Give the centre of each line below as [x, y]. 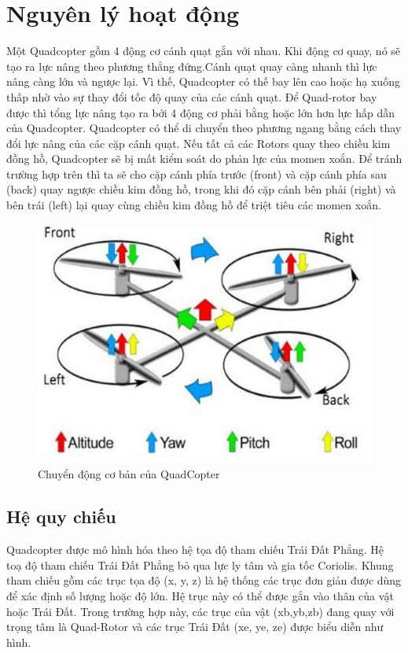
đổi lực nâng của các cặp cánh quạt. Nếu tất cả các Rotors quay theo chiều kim [198, 143]
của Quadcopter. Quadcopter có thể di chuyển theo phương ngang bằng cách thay [204, 128]
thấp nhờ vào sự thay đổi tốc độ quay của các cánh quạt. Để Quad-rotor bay [192, 96]
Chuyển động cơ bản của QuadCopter [129, 474]
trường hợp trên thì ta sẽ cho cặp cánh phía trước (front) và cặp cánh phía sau [197, 173]
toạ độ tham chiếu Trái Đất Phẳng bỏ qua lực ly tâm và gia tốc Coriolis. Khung [200, 564]
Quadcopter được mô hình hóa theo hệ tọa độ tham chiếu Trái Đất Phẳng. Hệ [195, 550]
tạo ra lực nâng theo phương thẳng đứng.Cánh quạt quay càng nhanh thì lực [192, 66]
